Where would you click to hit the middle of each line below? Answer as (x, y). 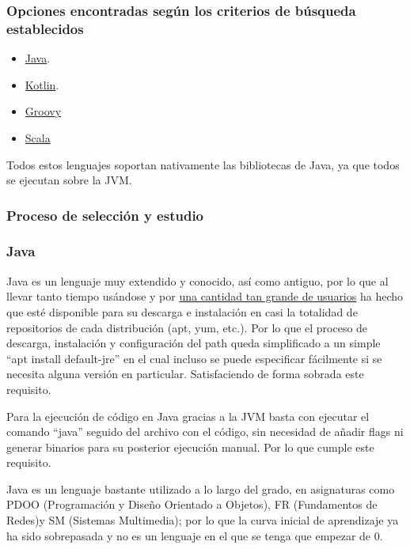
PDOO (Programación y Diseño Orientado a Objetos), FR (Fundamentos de (192, 504)
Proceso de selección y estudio (105, 215)
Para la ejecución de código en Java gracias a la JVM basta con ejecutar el (188, 416)
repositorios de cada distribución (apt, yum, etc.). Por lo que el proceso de (187, 327)
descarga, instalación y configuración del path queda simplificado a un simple (194, 343)
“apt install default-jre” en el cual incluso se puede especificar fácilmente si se (194, 358)
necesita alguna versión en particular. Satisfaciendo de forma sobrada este (185, 374)
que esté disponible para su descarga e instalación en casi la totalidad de (182, 311)
